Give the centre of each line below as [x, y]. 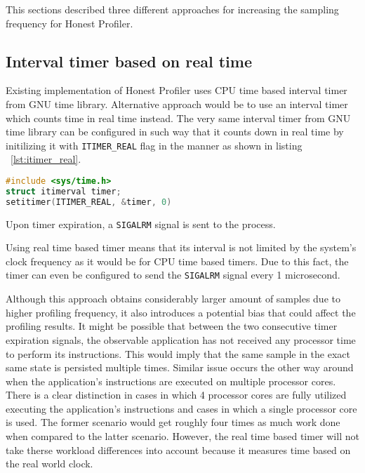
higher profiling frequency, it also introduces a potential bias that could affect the [181, 312]
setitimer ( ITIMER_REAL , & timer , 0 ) [89, 202]
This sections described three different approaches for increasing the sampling [172, 9]
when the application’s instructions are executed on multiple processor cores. [171, 381]
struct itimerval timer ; [64, 191]
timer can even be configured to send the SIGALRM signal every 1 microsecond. [173, 275]
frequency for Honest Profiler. [69, 23]
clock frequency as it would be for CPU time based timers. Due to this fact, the [177, 261]
